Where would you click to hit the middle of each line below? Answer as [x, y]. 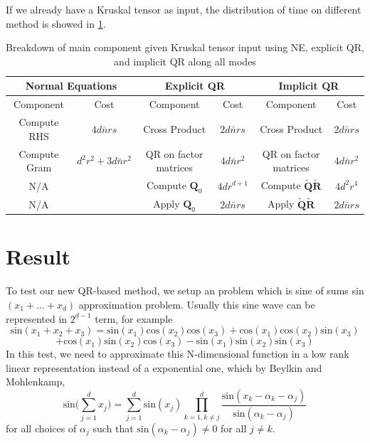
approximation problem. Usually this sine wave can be [197, 304]
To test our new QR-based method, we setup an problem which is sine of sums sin [185, 290]
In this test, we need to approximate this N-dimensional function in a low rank [178, 354]
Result [38, 256]
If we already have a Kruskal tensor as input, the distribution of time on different [184, 9]
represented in [37, 318]
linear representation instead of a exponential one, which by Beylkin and [164, 367]
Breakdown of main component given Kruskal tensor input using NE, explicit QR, [185, 47]
